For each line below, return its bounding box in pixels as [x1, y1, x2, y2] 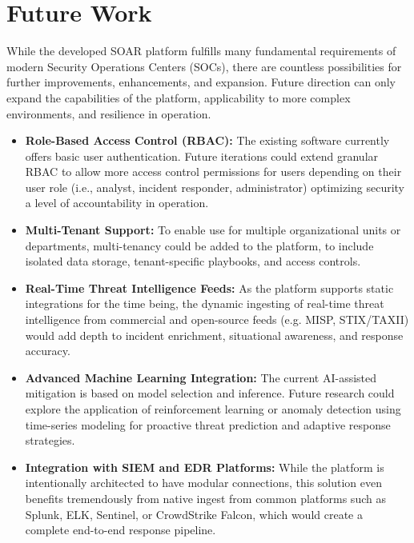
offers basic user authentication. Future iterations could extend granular [25, 147, 379, 164]
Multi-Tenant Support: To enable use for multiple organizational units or [25, 222, 401, 238]
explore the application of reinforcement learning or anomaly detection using [25, 401, 401, 417]
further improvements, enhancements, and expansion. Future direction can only [6, 74, 396, 90]
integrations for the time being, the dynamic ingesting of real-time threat [25, 295, 384, 312]
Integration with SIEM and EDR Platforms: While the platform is [25, 458, 384, 475]
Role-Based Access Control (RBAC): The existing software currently [25, 132, 390, 149]
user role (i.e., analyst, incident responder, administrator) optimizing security [25, 178, 404, 195]
